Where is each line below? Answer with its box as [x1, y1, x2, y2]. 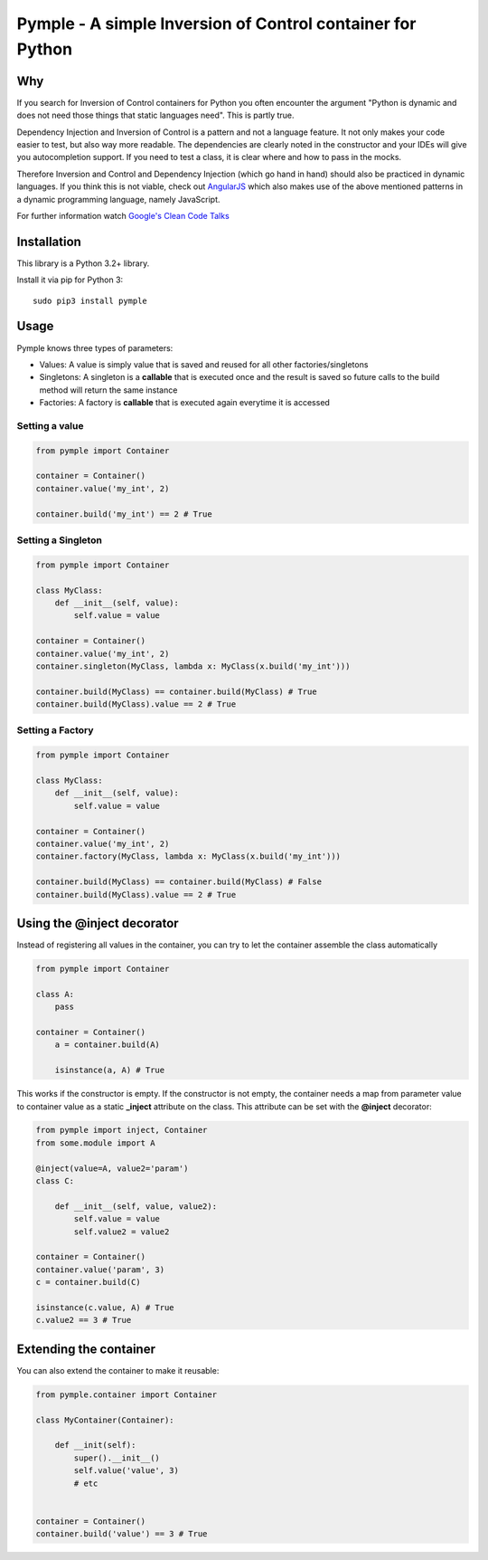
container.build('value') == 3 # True [35, 1529, 208, 1539]
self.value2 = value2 [73, 1226, 170, 1237]
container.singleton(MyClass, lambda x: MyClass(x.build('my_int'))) [35, 661, 351, 671]
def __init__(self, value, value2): [54, 1201, 217, 1212]
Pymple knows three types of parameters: [16, 342, 174, 353]
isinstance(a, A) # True [54, 1065, 165, 1076]
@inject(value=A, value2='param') [35, 1163, 189, 1174]
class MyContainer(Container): [35, 1414, 175, 1425]
